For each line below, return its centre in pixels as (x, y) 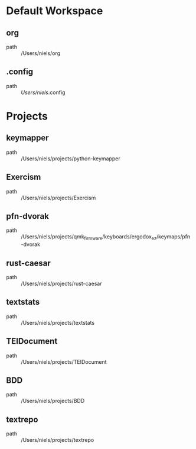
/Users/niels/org (41, 53)
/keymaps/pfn (173, 237)
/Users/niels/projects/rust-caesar (61, 284)
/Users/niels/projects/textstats (58, 322)
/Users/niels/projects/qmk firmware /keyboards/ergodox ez (89, 238)
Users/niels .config (43, 92)
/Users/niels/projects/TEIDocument (64, 361)
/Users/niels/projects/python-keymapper (71, 159)
